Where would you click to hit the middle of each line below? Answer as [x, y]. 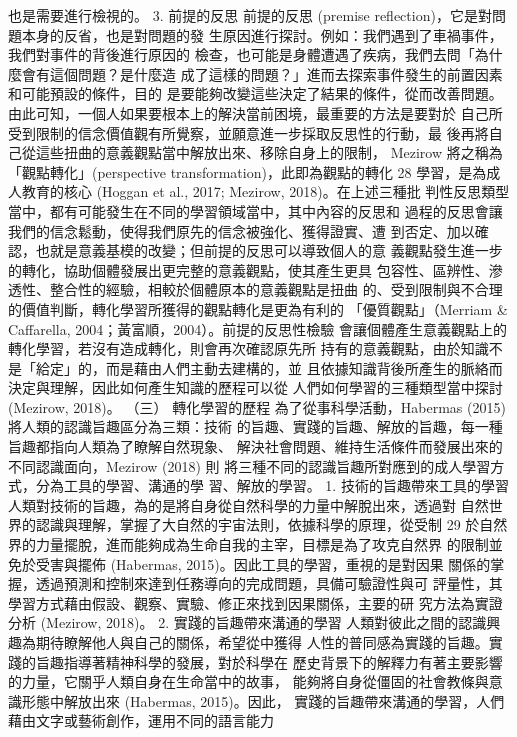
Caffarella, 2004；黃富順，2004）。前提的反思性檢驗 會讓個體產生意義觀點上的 [257, 328]
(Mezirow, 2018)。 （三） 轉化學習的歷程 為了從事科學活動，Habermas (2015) [257, 406]
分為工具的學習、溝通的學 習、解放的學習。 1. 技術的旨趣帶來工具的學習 [272, 485]
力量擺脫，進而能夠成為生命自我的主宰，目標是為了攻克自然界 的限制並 [269, 544]
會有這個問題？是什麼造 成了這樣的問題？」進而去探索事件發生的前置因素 [262, 73]
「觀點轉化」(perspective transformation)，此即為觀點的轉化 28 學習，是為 [247, 171]
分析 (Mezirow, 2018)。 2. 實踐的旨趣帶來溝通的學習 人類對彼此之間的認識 [247, 622]
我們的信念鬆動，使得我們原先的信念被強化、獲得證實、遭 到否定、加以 [241, 230]
